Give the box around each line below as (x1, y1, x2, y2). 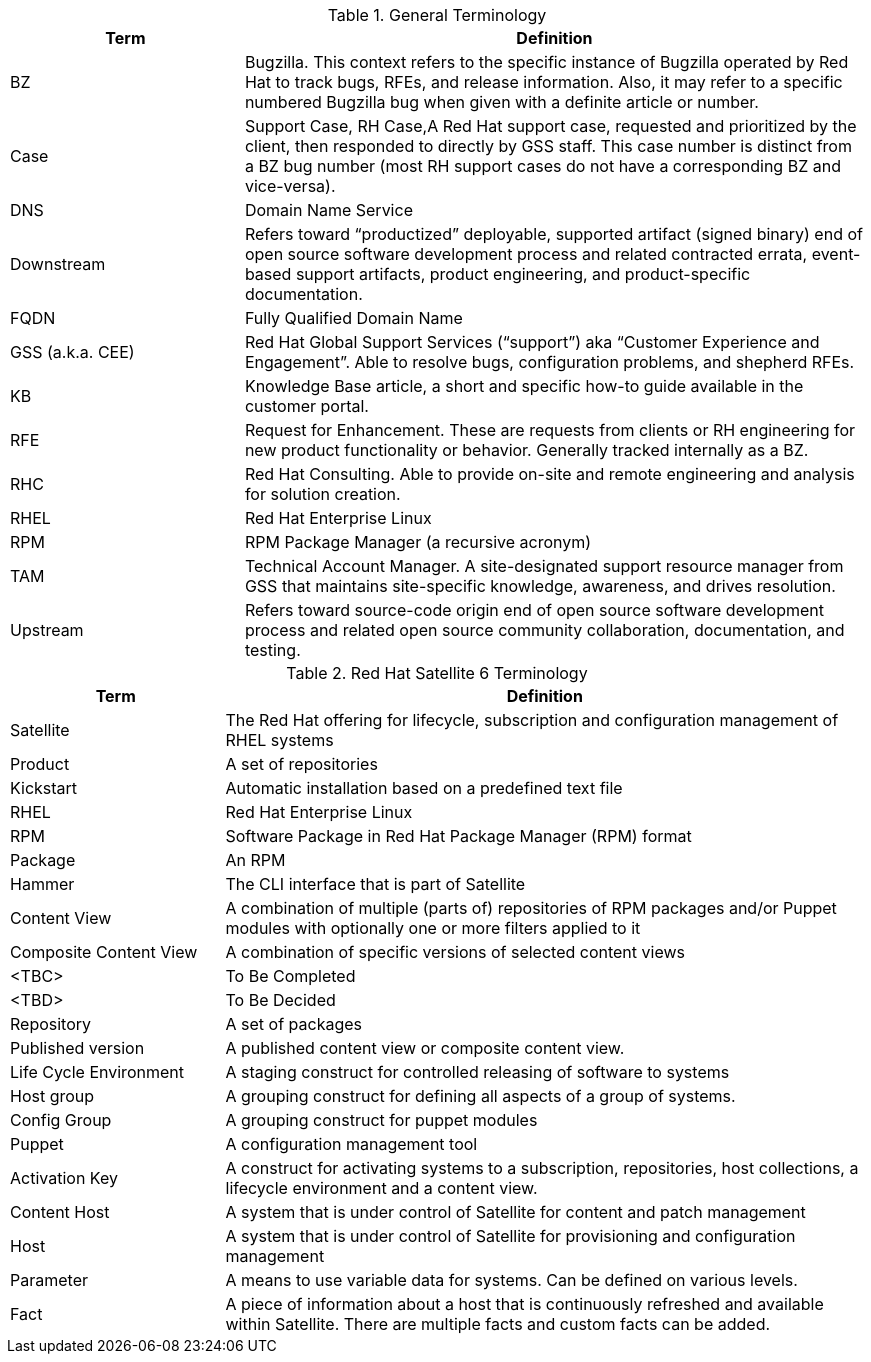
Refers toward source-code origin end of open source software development (244, 600, 824, 620)
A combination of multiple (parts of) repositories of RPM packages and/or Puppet (225, 898, 837, 918)
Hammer (10, 874, 75, 894)
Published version (10, 1038, 145, 1058)
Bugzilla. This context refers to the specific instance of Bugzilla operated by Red (244, 52, 849, 72)
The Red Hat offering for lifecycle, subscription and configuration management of (225, 710, 839, 730)
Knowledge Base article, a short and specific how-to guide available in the (244, 376, 804, 396)
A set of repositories (225, 754, 378, 774)
